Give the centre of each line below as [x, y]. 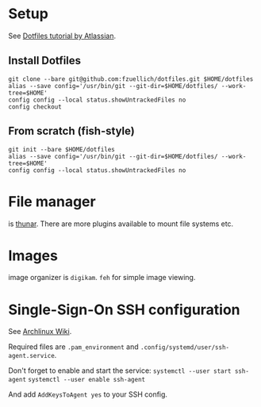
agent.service [32, 356]
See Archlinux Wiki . [40, 332]
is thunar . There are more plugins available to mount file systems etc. [121, 224]
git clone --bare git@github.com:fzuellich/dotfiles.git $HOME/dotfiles [131, 79]
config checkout [35, 107]
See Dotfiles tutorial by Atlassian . [62, 36]
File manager [52, 201]
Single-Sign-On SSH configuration [124, 309]
